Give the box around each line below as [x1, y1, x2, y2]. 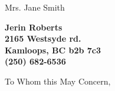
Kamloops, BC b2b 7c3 [5, 43, 101, 56]
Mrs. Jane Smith [5, 1, 65, 13]
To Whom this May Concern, [5, 75, 111, 87]
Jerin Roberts [5, 21, 63, 33]
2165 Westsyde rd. [5, 32, 81, 45]
